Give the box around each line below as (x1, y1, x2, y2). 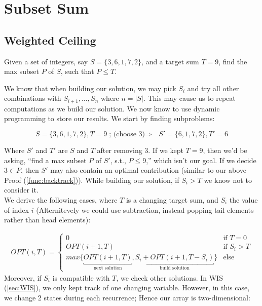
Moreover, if (4, 272, 42, 283)
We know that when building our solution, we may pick (4, 83, 176, 93)
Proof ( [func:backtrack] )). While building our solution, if (4, 174, 179, 185)
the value (229, 194, 258, 205)
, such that (60, 66, 94, 76)
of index (4, 204, 29, 215)
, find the (218, 56, 247, 66)
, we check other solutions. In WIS (116, 272, 223, 283)
